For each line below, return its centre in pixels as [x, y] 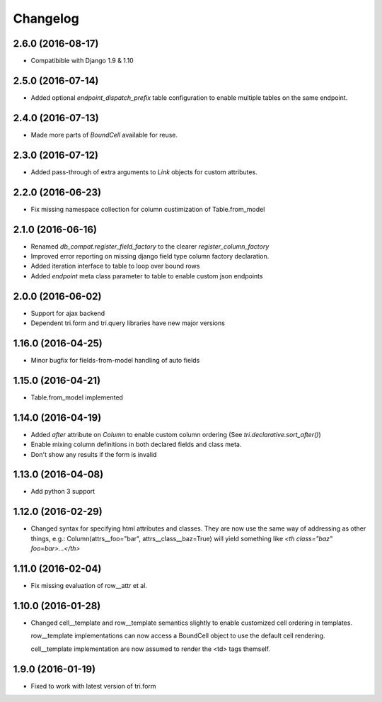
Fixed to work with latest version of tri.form [93, 686]
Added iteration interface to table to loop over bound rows [115, 266]
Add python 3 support [63, 492]
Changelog [46, 18]
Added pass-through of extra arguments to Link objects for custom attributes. [144, 172]
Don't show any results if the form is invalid [94, 454]
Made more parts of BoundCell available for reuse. [104, 135]
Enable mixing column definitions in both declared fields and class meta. [136, 445]
